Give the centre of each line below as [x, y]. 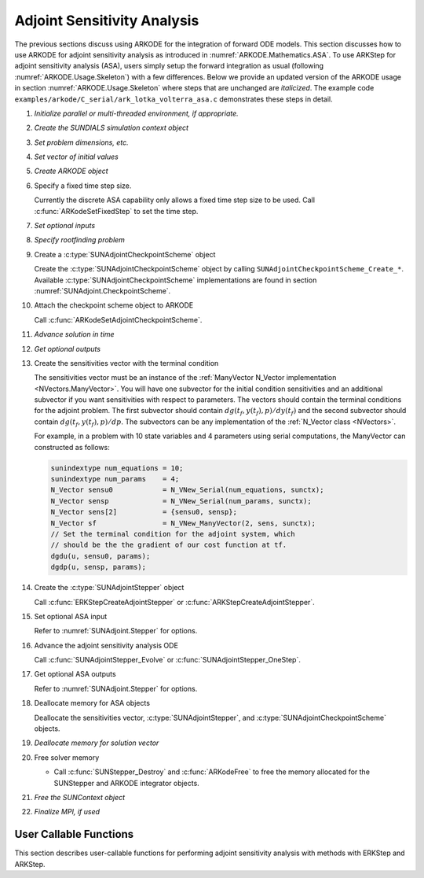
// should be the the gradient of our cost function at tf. [169, 545]
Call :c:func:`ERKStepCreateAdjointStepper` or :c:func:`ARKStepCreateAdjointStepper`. [175, 602]
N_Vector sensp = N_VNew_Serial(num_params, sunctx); [181, 501]
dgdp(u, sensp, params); [99, 567]
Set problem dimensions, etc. [81, 142]
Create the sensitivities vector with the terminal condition [126, 363]
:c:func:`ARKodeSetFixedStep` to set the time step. [116, 211]
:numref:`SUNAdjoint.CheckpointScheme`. [102, 290]
